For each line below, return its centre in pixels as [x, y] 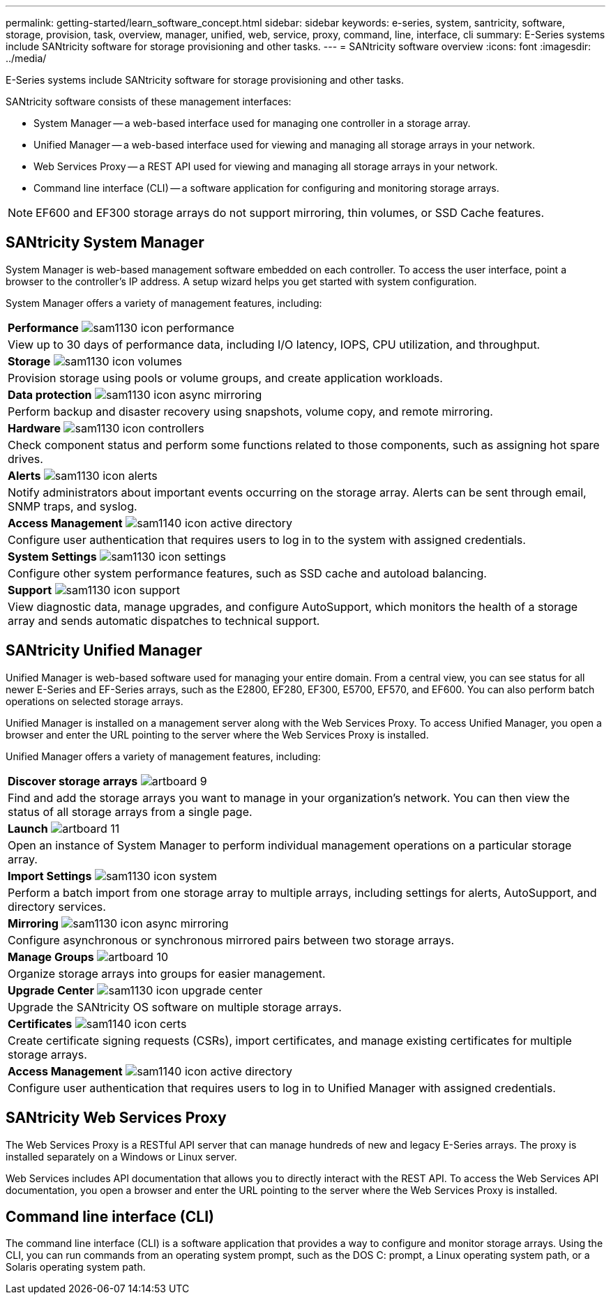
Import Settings [50, 876]
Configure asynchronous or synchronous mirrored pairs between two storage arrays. [231, 940]
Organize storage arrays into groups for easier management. [167, 973]
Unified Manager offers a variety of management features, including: [163, 756]
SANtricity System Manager [105, 243]
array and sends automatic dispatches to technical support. [164, 620]
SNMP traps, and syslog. [73, 506]
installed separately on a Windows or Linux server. [121, 1156]
